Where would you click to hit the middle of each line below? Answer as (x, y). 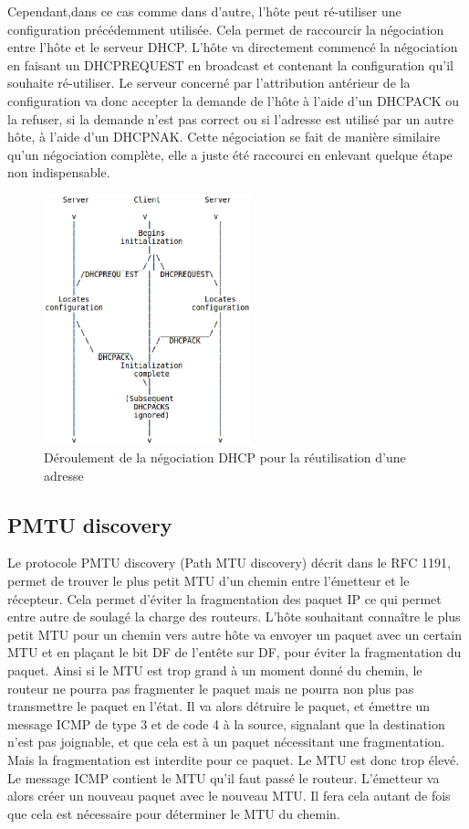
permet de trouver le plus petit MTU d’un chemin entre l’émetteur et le (208, 581)
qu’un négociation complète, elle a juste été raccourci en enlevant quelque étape (230, 154)
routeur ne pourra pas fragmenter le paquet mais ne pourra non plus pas (211, 688)
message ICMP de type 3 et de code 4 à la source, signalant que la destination (226, 723)
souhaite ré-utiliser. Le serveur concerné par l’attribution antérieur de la (209, 83)
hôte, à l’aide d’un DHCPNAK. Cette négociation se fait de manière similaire (224, 137)
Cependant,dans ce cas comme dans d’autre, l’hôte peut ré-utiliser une (204, 11)
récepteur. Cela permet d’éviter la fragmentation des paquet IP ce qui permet (224, 598)
